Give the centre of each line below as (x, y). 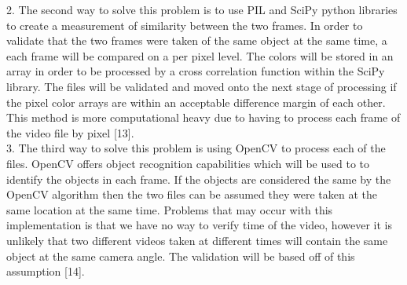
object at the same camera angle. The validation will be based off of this (181, 256)
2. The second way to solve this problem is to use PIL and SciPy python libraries (202, 9)
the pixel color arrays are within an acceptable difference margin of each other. (196, 102)
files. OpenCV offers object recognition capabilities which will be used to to (188, 163)
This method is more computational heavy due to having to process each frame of (203, 117)
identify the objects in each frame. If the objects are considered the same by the (199, 179)
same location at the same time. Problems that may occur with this (170, 209)
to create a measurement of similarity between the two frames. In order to (185, 25)
